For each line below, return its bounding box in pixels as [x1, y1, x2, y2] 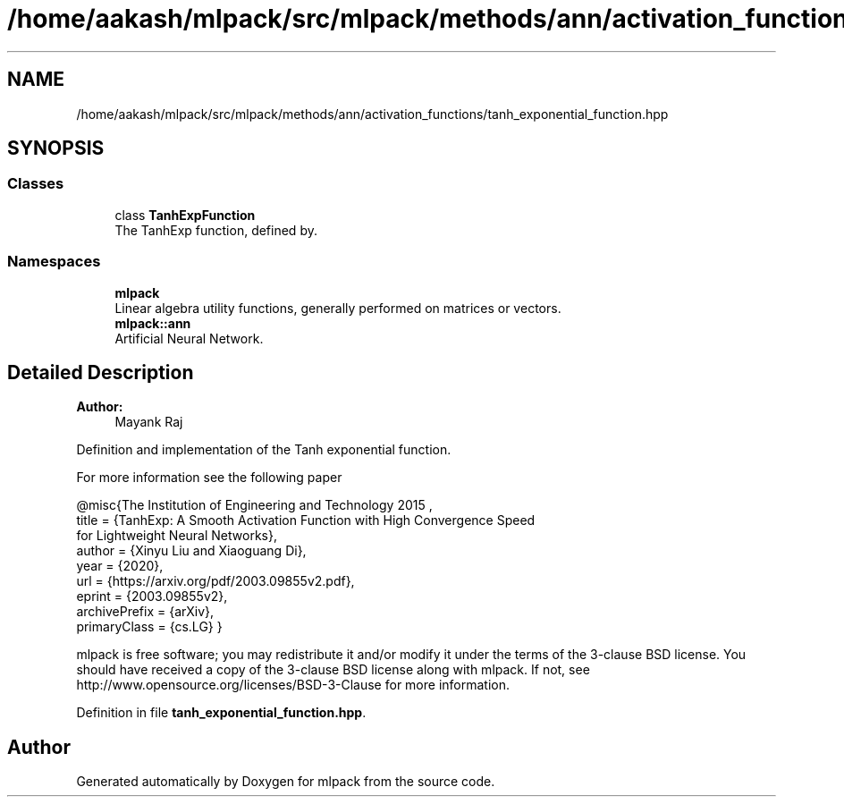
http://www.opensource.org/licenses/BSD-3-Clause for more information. [76, 677, 510, 693]
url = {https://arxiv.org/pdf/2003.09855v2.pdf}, [76, 573, 355, 589]
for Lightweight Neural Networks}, [76, 528, 277, 544]
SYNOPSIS [7, 137, 105, 160]
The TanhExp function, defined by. [114, 222, 317, 238]
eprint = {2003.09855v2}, [76, 588, 228, 605]
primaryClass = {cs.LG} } [76, 619, 223, 635]
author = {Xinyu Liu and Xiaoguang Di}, [76, 543, 307, 559]
